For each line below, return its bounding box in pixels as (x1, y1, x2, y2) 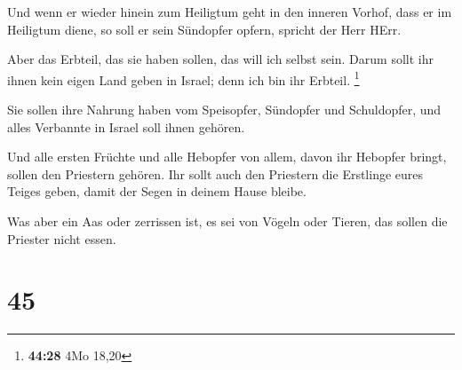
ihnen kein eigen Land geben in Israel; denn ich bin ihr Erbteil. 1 (7, 67, 360, 89)
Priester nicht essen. (7, 229, 116, 248)
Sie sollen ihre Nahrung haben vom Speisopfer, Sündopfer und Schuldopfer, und (7, 100, 442, 119)
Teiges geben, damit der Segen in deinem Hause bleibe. (7, 182, 307, 201)
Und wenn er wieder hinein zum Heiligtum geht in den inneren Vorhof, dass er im (7, 3, 452, 20)
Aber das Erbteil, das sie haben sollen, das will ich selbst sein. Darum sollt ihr (7, 50, 434, 68)
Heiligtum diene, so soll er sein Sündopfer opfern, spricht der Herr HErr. (7, 20, 402, 38)
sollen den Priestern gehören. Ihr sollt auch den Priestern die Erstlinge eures (7, 164, 424, 183)
